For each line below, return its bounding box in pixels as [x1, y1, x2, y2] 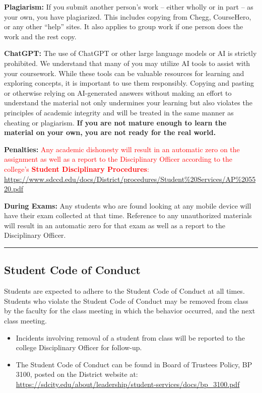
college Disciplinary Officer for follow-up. [16, 342, 142, 353]
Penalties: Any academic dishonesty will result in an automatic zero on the [4, 144, 240, 154]
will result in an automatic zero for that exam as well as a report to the [4, 220, 226, 230]
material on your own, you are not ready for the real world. [4, 127, 216, 138]
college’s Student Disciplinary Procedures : [4, 163, 149, 174]
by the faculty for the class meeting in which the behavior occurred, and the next [4, 305, 255, 316]
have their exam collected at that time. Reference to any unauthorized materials [4, 210, 252, 221]
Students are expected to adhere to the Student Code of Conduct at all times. [4, 286, 245, 296]
